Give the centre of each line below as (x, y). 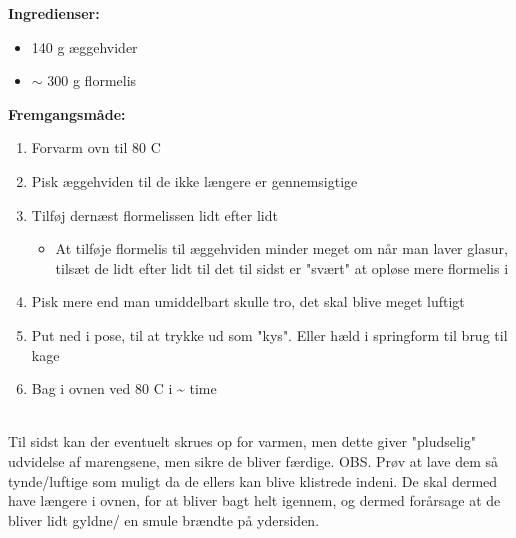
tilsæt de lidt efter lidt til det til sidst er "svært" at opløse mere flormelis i (282, 267)
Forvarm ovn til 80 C (96, 147)
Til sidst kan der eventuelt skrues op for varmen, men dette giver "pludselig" (242, 441)
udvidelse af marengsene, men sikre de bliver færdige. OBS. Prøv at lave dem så (253, 460)
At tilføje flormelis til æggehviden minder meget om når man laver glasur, (281, 248)
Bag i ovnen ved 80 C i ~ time (124, 388)
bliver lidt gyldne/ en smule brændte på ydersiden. (164, 519)
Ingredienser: (54, 13)
